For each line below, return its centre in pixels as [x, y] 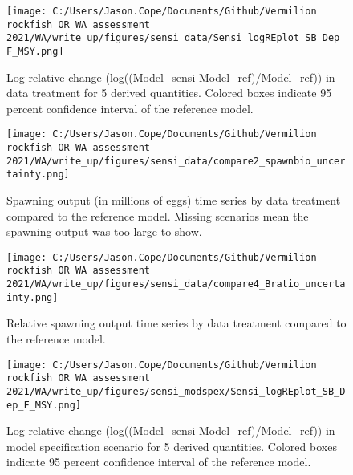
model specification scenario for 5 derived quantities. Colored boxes [172, 446]
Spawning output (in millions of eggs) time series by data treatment [174, 200]
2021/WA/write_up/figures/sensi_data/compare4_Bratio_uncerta [176, 284]
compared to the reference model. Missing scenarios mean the [158, 215]
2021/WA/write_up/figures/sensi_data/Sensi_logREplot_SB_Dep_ [176, 38]
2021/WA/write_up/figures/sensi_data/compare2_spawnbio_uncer [176, 161]
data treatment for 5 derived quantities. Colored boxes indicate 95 [169, 93]
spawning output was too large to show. [104, 231]
